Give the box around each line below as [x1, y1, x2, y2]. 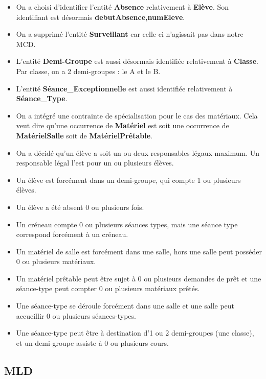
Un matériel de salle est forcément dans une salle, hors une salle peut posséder [16, 246, 262, 256]
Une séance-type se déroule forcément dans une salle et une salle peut [16, 300, 235, 311]
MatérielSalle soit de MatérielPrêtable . [16, 130, 152, 140]
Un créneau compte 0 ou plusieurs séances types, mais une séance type [16, 219, 238, 229]
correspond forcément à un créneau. [16, 229, 128, 240]
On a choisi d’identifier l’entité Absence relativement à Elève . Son [16, 2, 229, 12]
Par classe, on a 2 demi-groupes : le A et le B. [16, 65, 161, 76]
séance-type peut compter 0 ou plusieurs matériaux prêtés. [16, 283, 200, 294]
